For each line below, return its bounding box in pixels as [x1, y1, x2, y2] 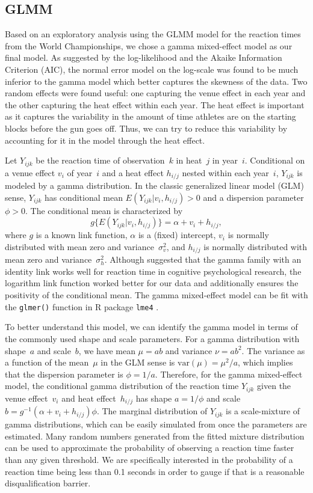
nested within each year [182, 166, 269, 179]
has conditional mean [44, 191, 123, 203]
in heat [176, 154, 202, 167]
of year [67, 166, 93, 179]
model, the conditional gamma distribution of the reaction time [5, 379, 239, 392]
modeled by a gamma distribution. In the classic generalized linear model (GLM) [5, 179, 304, 192]
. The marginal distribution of [96, 405, 208, 417]
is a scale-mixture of [226, 405, 300, 417]
